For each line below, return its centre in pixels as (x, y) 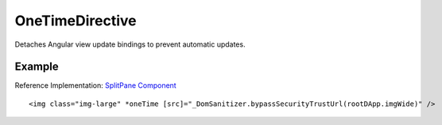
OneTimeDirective (76, 21)
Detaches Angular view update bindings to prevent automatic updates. (130, 44)
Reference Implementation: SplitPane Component (95, 85)
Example (37, 67)
